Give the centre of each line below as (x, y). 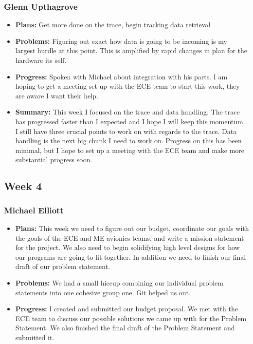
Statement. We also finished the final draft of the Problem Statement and (125, 328)
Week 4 (23, 186)
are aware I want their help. (57, 95)
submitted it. (35, 337)
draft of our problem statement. (63, 266)
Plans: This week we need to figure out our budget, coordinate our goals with (132, 228)
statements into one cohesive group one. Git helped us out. (103, 292)
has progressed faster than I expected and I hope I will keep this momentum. (130, 121)
